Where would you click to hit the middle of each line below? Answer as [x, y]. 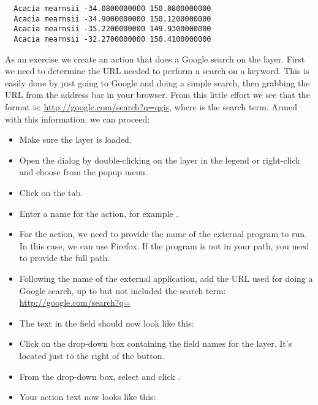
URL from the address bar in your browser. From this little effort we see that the [157, 95]
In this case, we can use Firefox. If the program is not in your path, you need [164, 245]
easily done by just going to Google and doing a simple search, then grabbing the [157, 82]
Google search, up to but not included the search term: [123, 290]
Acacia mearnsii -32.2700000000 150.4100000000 [112, 39]
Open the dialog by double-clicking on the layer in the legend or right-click [160, 160]
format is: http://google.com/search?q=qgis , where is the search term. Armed [151, 107]
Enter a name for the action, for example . [99, 213]
